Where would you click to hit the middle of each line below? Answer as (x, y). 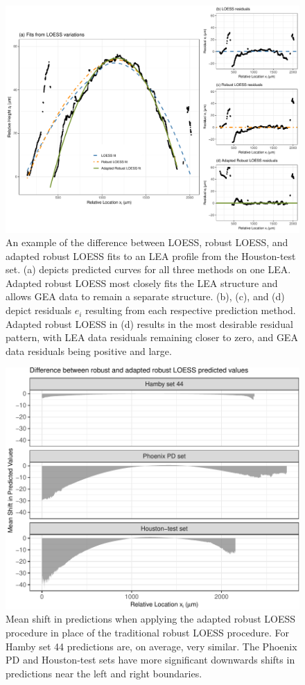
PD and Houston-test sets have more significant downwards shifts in (150, 660)
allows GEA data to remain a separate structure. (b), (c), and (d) (145, 296)
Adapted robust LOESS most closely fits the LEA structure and (142, 283)
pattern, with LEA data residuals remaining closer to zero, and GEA (152, 337)
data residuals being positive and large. (89, 350)
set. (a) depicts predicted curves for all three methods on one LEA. (148, 269)
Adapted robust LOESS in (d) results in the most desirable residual (149, 323)
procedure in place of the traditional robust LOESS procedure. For (147, 633)
